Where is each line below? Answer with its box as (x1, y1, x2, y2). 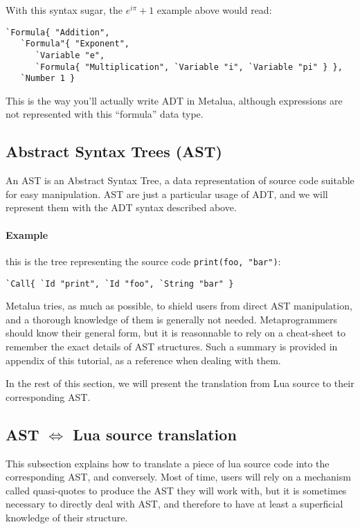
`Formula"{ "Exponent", (20, 39, 129, 49)
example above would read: (156, 3, 272, 17)
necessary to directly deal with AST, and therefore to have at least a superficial (6, 496, 343, 511)
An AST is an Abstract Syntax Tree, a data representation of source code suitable (6, 173, 354, 188)
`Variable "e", (35, 50, 105, 60)
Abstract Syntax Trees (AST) (6, 141, 222, 162)
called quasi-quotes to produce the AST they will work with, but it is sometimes (6, 483, 347, 497)
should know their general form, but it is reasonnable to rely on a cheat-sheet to (6, 325, 345, 340)
